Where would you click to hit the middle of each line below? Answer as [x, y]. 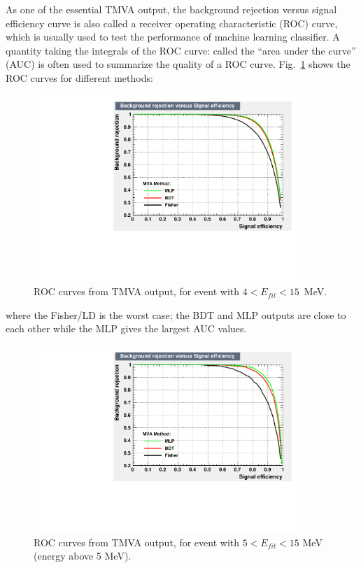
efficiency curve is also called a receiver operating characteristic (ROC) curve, [172, 23]
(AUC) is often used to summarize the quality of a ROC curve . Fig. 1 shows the [178, 64]
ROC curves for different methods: [79, 77]
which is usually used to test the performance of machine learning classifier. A [173, 37]
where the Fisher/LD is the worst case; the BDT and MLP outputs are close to [176, 314]
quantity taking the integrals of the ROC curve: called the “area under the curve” [181, 50]
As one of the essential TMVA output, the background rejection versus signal [171, 9]
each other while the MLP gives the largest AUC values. [126, 328]
